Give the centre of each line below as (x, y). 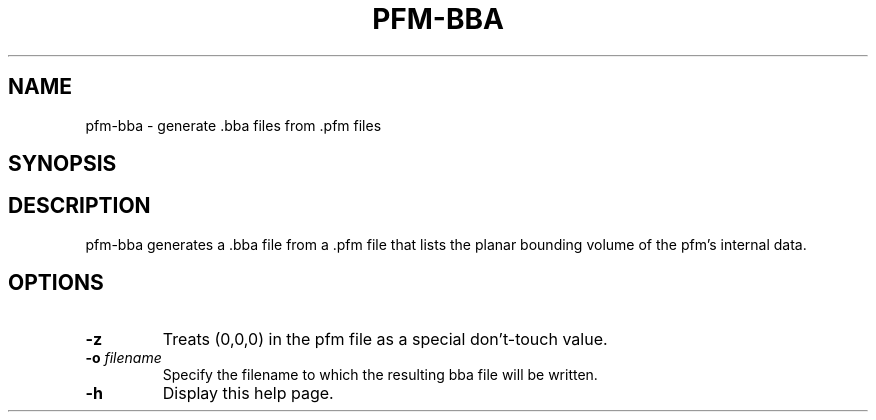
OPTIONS (56, 283)
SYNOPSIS (62, 164)
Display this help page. (248, 392)
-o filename (123, 357)
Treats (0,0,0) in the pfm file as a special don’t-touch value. (385, 338)
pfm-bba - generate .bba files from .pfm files (233, 125)
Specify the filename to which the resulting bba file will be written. (380, 374)
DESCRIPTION (79, 206)
